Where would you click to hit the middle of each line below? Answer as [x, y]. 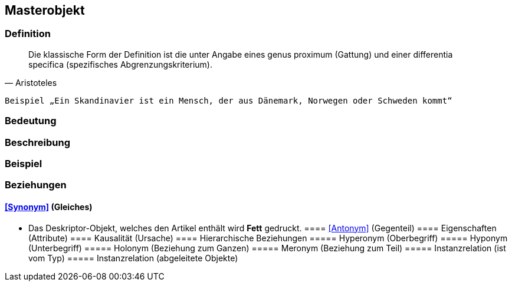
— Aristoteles [31, 82]
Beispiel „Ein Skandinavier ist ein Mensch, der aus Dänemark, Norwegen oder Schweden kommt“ [229, 100]
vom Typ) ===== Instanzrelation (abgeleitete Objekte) [133, 258]
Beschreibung [38, 142]
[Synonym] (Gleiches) [49, 207]
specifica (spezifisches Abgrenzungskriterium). [121, 64]
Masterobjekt [45, 10]
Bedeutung [31, 121]
